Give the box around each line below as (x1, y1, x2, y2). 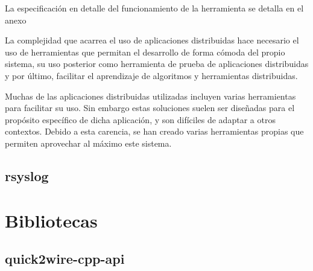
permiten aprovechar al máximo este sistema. (5, 136, 172, 149)
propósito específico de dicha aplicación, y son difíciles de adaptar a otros (5, 113, 276, 126)
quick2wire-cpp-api (5, 249, 125, 268)
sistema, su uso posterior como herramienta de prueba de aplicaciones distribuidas (5, 57, 309, 70)
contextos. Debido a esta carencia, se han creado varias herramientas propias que (5, 125, 304, 138)
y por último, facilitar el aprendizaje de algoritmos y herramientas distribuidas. (5, 69, 298, 81)
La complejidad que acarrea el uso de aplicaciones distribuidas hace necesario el (5, 34, 299, 46)
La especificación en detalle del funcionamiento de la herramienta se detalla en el (5, 2, 304, 14)
